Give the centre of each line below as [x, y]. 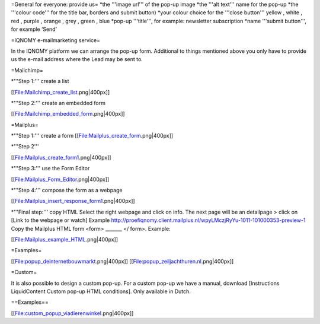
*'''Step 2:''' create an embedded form [58, 103]
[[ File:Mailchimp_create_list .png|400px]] [60, 92]
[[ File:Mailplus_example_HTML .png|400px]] [65, 239]
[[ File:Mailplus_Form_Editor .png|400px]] [60, 179]
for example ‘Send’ [34, 29]
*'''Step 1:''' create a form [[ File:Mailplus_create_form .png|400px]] [92, 136]
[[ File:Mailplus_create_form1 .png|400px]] [61, 157]
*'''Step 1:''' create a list [40, 81]
